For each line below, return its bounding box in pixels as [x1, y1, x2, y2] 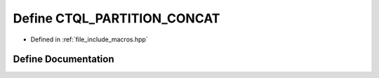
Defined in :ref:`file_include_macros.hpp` [30, 35, 149, 44]
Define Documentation [13, 53, 114, 65]
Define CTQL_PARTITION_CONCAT [13, 11, 220, 26]
